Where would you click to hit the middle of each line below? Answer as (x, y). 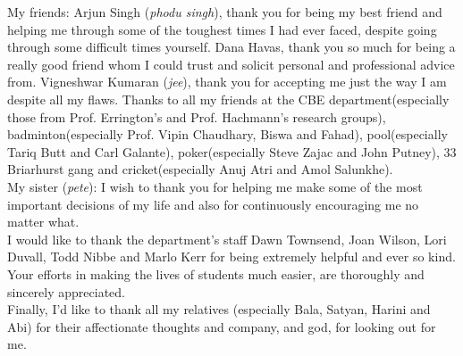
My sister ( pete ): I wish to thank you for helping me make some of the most (215, 186)
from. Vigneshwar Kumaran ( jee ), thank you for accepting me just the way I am (227, 82)
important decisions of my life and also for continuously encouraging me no (213, 204)
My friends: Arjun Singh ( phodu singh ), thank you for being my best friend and (225, 12)
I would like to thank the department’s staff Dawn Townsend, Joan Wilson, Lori (227, 239)
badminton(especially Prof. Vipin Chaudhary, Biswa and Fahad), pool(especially (227, 134)
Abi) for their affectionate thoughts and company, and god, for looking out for (222, 326)
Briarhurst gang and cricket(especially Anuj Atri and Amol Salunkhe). (200, 169)
